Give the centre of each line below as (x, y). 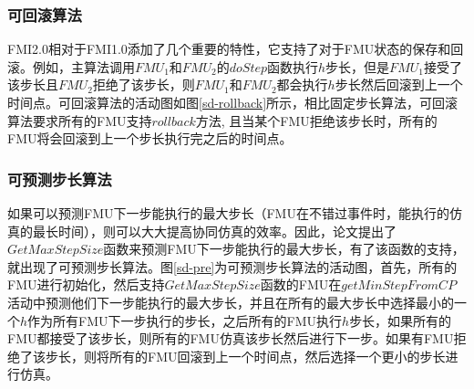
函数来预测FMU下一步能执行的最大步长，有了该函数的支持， (284, 249)
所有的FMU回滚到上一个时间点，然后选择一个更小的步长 (277, 356)
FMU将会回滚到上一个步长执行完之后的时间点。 (150, 138)
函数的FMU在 (301, 284)
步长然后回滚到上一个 (399, 84)
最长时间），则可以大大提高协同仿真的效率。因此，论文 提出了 (214, 231)
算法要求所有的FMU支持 (80, 120)
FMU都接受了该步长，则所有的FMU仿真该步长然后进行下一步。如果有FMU (231, 338)
